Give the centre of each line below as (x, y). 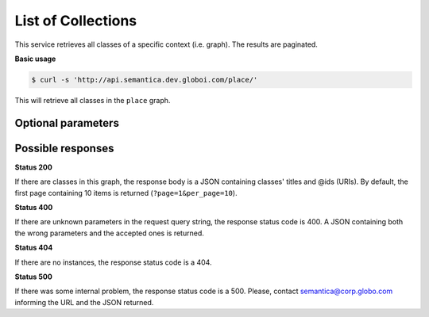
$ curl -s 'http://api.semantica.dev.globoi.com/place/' (145, 80)
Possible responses (64, 148)
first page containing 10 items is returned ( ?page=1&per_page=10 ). (126, 193)
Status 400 (34, 207)
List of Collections (76, 21)
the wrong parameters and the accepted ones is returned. (109, 233)
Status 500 (34, 277)
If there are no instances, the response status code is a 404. (113, 262)
